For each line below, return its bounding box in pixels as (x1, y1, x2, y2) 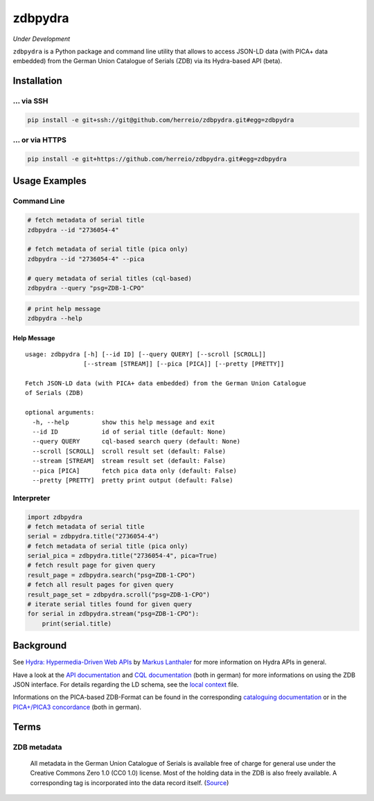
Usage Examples (12, 175, 87, 187)
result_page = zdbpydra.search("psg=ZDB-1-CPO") (27, 571, 196, 579)
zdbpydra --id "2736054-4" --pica (27, 255, 145, 263)
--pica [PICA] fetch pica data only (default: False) (32, 466, 237, 475)
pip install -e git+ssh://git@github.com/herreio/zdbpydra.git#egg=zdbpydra (27, 116, 294, 124)
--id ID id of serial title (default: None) (32, 428, 226, 436)
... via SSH (12, 96, 48, 106)
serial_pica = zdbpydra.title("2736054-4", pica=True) (27, 552, 217, 560)
